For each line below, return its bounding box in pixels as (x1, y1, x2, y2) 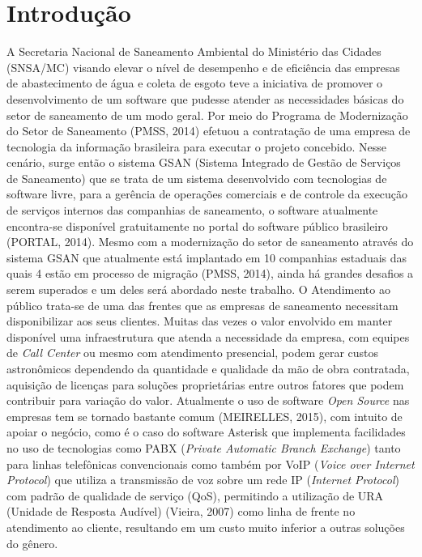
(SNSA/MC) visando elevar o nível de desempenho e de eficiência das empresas (6, 58, 400, 75)
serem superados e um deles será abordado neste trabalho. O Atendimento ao (6, 281, 390, 298)
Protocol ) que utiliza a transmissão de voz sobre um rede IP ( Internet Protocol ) (6, 471, 399, 488)
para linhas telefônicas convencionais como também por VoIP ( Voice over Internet (6, 455, 415, 472)
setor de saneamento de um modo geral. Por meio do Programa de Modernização (6, 106, 408, 123)
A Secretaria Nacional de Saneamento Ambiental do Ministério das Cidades (6, 43, 382, 60)
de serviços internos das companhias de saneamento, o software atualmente (6, 202, 378, 219)
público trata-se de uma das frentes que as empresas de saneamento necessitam (6, 296, 399, 313)
